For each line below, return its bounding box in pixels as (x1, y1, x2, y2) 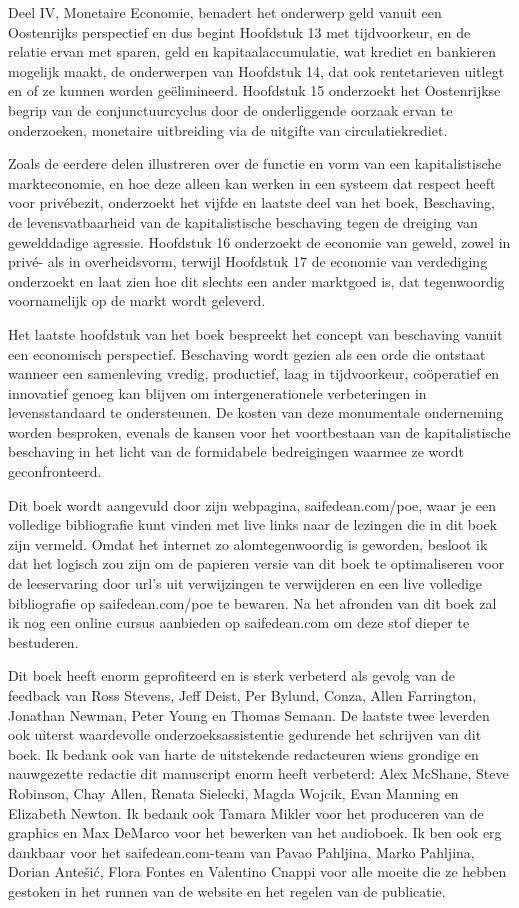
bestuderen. (8, 631, 79, 652)
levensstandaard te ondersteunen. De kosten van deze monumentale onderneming (8, 402, 504, 423)
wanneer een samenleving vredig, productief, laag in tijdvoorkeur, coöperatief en (8, 363, 500, 384)
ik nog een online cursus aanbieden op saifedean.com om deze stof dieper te (8, 612, 470, 633)
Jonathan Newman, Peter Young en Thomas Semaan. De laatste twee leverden (8, 704, 490, 725)
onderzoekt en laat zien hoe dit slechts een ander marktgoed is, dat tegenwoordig (8, 270, 505, 291)
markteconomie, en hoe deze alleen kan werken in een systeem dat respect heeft (8, 172, 496, 193)
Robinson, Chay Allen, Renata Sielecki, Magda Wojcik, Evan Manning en (8, 782, 459, 803)
